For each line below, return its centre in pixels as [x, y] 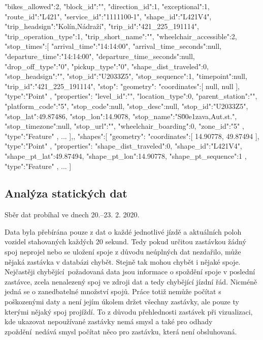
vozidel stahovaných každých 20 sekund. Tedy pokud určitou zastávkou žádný [125, 242]
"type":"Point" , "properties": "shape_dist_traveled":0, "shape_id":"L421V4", [123, 146]
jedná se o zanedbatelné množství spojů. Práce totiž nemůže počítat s [113, 291]
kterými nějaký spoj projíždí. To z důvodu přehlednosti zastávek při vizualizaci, [129, 311]
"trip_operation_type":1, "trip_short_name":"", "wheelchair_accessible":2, [121, 36]
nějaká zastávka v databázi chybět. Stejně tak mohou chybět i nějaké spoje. [123, 261]
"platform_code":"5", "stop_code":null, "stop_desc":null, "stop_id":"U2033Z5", [126, 106]
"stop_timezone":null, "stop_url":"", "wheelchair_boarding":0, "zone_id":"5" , [124, 126]
